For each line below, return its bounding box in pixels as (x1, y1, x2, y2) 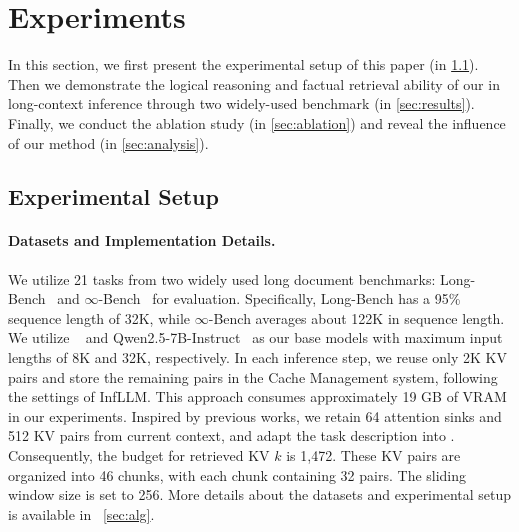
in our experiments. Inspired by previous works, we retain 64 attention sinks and (8, 405, 502, 426)
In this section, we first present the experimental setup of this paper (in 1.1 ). (8, 54, 479, 75)
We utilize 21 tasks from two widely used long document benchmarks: (8, 268, 436, 289)
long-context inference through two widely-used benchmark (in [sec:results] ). (8, 93, 475, 114)
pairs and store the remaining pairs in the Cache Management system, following (8, 366, 498, 387)
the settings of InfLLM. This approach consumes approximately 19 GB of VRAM (8, 386, 507, 407)
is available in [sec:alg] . (8, 503, 155, 524)
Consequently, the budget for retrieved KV (8, 445, 270, 466)
